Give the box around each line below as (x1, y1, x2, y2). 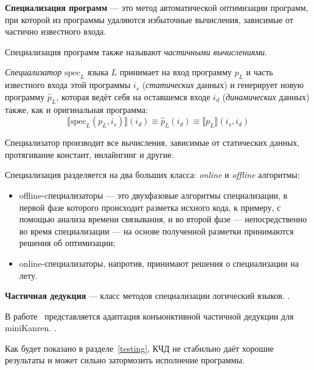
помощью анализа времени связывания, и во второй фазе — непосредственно (19, 213, 307, 225)
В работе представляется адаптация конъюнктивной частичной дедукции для (5, 309, 294, 322)
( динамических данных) (222, 90, 310, 103)
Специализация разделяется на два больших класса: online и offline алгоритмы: (5, 168, 300, 181)
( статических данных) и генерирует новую (142, 78, 304, 91)
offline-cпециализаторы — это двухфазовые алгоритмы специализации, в (19, 188, 288, 201)
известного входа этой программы (5, 78, 131, 91)
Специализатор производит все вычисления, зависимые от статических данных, (5, 136, 300, 149)
